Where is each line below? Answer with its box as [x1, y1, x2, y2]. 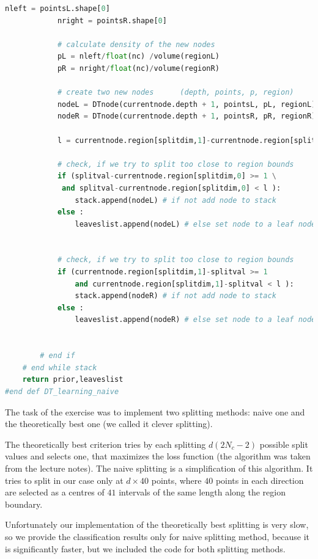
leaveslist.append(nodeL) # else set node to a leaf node [75, 219, 316, 228]
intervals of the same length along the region [119, 486, 286, 499]
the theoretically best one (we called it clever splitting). [5, 417, 213, 430]
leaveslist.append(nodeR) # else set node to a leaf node [75, 315, 316, 324]
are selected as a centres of [5, 486, 105, 499]
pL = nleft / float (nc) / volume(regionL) [57, 52, 220, 61]
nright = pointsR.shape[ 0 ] [57, 16, 167, 25]
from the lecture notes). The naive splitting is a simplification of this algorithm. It [5, 461, 313, 474]
